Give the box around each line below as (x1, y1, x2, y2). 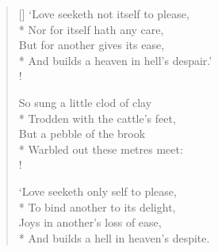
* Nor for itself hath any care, (18, 21, 164, 37)
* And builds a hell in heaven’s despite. (18, 229, 210, 246)
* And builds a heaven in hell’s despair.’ (18, 52, 212, 68)
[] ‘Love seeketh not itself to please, (18, 6, 189, 21)
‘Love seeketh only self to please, (18, 182, 177, 199)
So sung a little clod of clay (18, 94, 152, 110)
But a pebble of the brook (18, 125, 146, 142)
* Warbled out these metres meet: (18, 140, 183, 157)
